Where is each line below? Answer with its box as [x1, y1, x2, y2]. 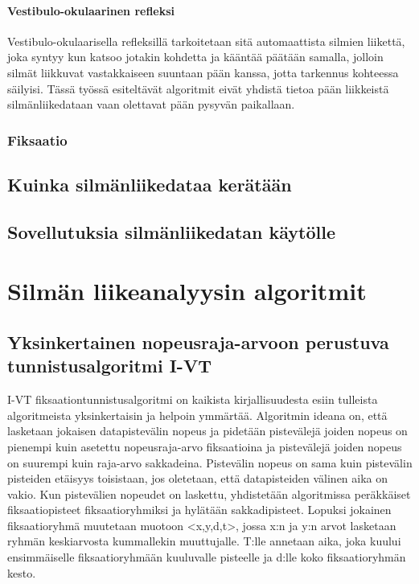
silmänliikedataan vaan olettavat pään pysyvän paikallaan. [7, 96, 295, 113]
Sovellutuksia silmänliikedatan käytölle [7, 219, 336, 244]
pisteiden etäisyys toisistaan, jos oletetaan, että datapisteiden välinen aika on [7, 470, 388, 487]
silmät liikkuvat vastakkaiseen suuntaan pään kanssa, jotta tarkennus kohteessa [7, 64, 399, 80]
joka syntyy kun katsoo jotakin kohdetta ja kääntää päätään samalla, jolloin [7, 48, 384, 65]
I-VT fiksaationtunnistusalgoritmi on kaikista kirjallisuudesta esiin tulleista [7, 391, 378, 408]
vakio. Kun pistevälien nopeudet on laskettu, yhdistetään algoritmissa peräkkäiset [7, 485, 411, 502]
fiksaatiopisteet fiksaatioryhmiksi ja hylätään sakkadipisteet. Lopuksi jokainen [7, 501, 392, 518]
